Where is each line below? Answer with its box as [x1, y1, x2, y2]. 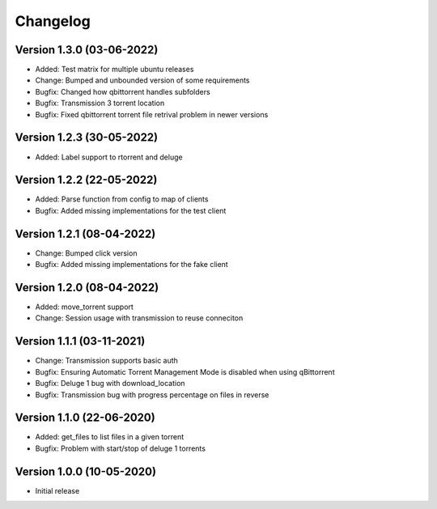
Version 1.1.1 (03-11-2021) [15, 334, 146, 348]
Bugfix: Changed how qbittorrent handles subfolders [35, 87, 210, 96]
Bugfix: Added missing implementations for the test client [35, 206, 227, 215]
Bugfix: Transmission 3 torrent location [35, 98, 165, 108]
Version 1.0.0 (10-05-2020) [15, 464, 157, 478]
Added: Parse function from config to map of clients [35, 194, 209, 204]
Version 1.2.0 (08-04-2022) [15, 280, 159, 295]
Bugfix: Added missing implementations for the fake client [35, 260, 228, 269]
